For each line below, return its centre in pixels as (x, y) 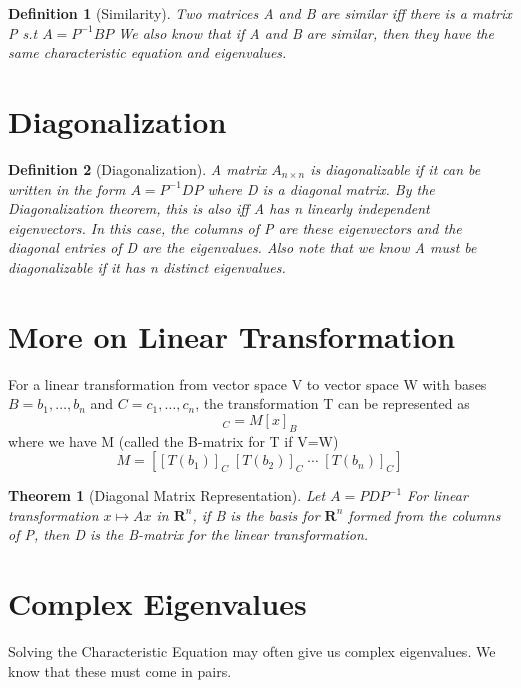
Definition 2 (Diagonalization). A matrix (137, 168)
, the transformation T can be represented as (332, 403)
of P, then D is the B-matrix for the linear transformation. (188, 534)
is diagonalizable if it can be (395, 168)
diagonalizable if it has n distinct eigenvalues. (147, 266)
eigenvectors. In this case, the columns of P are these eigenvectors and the (235, 227)
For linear (437, 495)
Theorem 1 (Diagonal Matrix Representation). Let (167, 495)
